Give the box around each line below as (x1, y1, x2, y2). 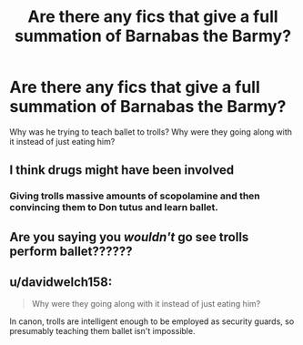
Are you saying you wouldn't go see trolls (9, 229, 249, 245)
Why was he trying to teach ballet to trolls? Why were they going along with (9, 126, 293, 137)
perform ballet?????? (9, 243, 134, 259)
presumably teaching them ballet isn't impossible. (9, 326, 196, 337)
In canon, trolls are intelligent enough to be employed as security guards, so (9, 316, 295, 327)
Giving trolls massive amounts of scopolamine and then (9, 189, 261, 202)
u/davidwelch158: (9, 275, 113, 290)
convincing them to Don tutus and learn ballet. (9, 201, 218, 214)
